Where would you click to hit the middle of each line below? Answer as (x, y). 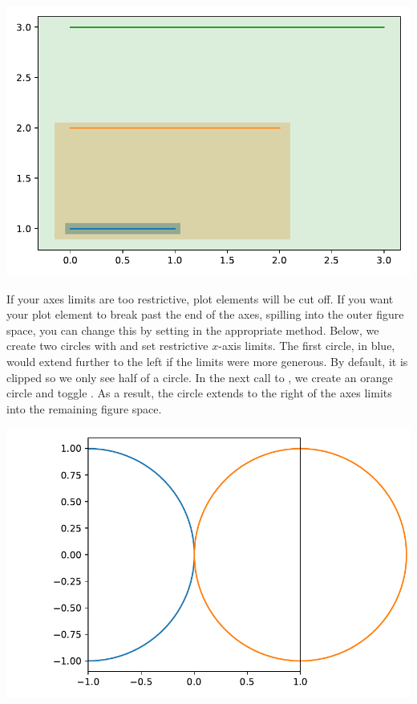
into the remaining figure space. (84, 408)
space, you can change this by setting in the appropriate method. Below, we (193, 330)
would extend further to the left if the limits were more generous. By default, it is (207, 361)
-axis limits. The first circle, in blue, (307, 346)
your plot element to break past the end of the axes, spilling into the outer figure (205, 314)
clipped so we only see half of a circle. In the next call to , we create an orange (200, 377)
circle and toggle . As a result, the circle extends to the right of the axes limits (199, 393)
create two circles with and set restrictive (107, 346)
